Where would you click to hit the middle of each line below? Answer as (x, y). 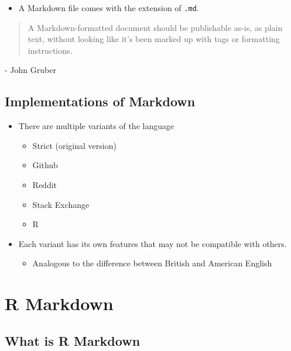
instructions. (50, 50)
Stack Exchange (61, 204)
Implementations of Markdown (100, 101)
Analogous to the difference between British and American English (152, 263)
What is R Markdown (73, 340)
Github (45, 165)
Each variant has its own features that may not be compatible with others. (153, 243)
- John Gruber (30, 70)
